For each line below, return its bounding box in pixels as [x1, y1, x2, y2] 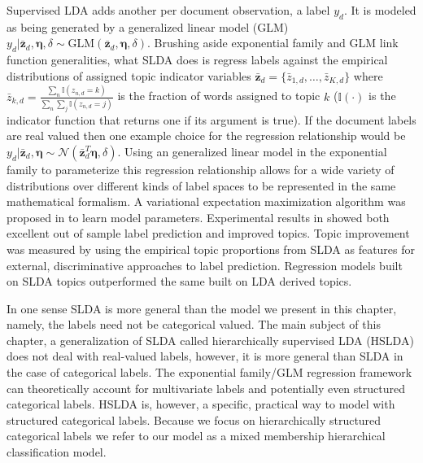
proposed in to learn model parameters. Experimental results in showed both [7, 208, 390, 225]
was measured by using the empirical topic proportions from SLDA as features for [7, 240, 416, 257]
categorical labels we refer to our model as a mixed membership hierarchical [7, 427, 386, 444]
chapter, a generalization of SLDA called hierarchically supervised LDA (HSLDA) [7, 331, 414, 348]
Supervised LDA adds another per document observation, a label [7, 2, 330, 18]
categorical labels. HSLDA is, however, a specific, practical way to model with [7, 395, 395, 413]
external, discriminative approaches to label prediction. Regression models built [7, 256, 403, 273]
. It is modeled [343, 2, 416, 18]
